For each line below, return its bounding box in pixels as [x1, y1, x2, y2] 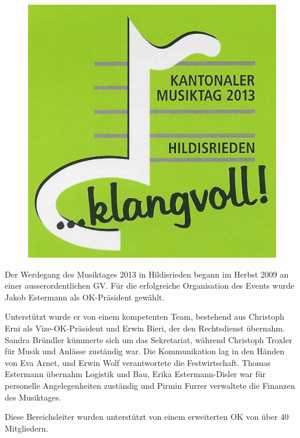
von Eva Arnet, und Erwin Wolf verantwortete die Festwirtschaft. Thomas [5, 356, 271, 368]
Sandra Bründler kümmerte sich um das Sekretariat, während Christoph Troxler [5, 333, 292, 345]
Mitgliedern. [5, 422, 49, 434]
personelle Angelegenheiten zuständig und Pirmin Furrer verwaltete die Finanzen [5, 379, 295, 391]
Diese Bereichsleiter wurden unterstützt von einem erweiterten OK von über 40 [5, 410, 289, 423]
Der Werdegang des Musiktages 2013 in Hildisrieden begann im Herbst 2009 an [5, 268, 289, 280]
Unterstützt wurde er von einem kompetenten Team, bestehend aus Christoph [5, 310, 285, 323]
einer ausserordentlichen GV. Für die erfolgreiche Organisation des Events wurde [5, 279, 295, 292]
